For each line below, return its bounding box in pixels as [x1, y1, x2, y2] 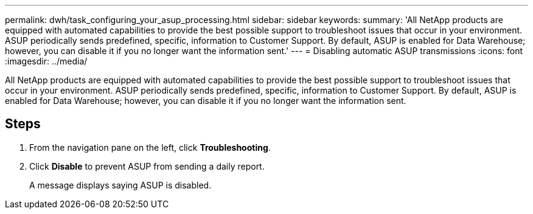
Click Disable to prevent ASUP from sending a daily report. [29, 160, 265, 171]
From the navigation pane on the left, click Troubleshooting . [29, 142, 271, 153]
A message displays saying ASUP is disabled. [29, 179, 212, 190]
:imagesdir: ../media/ [5, 56, 88, 66]
